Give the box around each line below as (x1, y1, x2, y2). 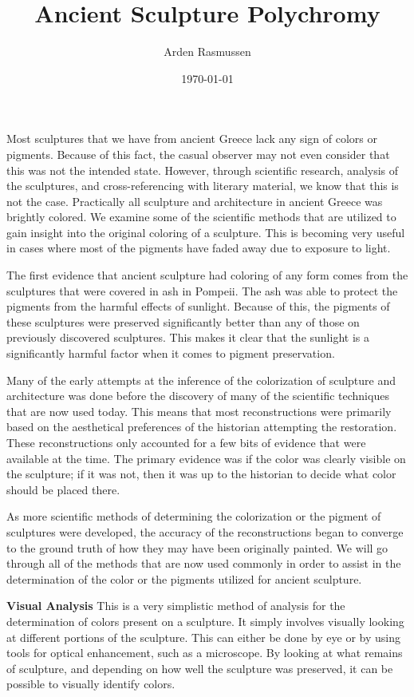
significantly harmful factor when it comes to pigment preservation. (6, 345, 335, 362)
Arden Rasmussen (164, 43, 251, 60)
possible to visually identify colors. (6, 675, 175, 692)
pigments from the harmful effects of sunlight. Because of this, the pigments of (6, 298, 390, 315)
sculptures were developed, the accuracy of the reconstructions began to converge (6, 523, 404, 540)
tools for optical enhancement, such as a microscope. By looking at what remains (6, 644, 403, 661)
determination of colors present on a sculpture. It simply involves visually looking (6, 612, 404, 629)
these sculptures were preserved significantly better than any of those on (6, 313, 360, 330)
